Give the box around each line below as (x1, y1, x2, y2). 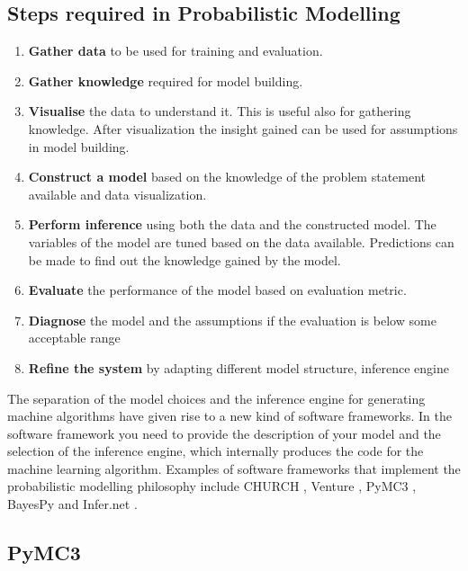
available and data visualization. (28, 184, 207, 203)
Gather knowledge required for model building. (28, 71, 303, 90)
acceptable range (28, 328, 121, 347)
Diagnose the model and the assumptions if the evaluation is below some (28, 310, 436, 329)
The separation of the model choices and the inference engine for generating (7, 388, 426, 407)
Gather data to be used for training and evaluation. (28, 41, 323, 60)
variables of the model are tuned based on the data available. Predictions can (28, 232, 454, 251)
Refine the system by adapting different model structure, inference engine (28, 358, 450, 377)
